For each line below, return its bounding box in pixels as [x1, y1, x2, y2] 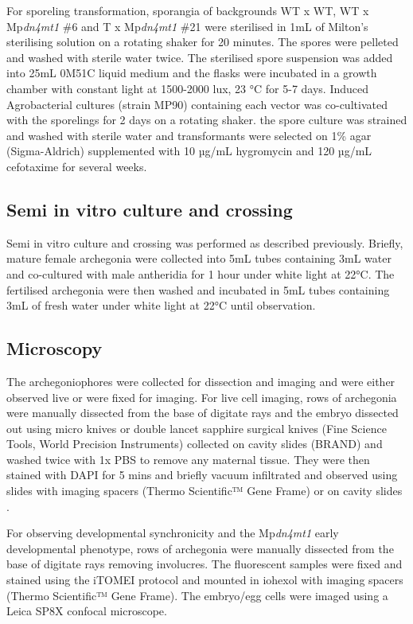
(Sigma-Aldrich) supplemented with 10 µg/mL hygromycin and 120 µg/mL [6, 142, 372, 159]
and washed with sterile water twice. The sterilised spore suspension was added [6, 49, 393, 65]
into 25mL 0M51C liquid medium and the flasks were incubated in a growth [6, 64, 377, 81]
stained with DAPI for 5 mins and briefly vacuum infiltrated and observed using [6, 466, 398, 483]
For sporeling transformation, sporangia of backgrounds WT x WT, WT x [6, 2, 369, 18]
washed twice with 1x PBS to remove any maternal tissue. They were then [6, 450, 370, 467]
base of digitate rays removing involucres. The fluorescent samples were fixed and [6, 556, 403, 572]
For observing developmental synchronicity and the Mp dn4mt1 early [6, 525, 339, 541]
